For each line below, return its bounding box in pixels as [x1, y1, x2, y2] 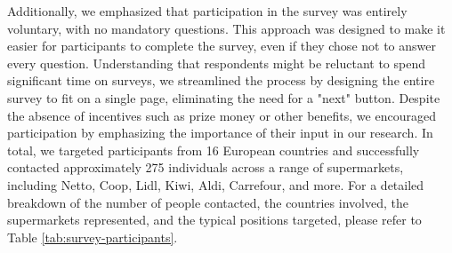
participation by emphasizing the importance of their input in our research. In [7, 123, 433, 142]
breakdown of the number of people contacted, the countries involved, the [7, 193, 408, 211]
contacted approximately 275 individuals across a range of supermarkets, [7, 158, 404, 177]
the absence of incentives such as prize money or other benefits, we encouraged [7, 106, 436, 124]
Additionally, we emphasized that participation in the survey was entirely [7, 2, 408, 20]
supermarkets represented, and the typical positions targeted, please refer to [7, 210, 422, 229]
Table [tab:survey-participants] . [7, 227, 178, 246]
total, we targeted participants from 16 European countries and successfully [7, 140, 420, 159]
